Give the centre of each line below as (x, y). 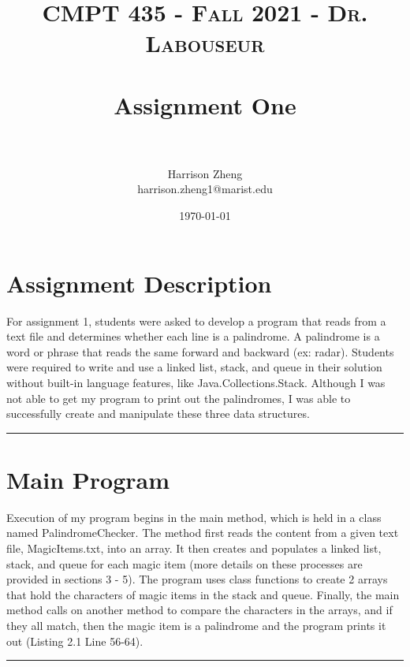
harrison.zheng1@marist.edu (205, 189)
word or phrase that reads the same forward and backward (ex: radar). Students (200, 351)
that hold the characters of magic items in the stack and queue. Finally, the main (203, 594)
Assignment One (205, 104)
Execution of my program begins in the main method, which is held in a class (194, 517)
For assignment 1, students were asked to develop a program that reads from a (196, 320)
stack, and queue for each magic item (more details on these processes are (184, 563)
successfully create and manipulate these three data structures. (158, 414)
